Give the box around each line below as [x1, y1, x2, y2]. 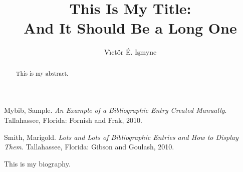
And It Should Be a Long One [24, 18, 237, 38]
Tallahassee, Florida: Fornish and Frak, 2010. [4, 114, 142, 125]
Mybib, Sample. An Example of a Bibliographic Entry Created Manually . [4, 105, 227, 115]
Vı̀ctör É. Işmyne [104, 47, 157, 57]
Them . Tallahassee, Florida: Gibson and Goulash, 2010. [4, 141, 174, 152]
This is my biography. [4, 158, 71, 168]
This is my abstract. [16, 69, 69, 77]
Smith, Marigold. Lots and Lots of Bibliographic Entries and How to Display [4, 131, 238, 142]
